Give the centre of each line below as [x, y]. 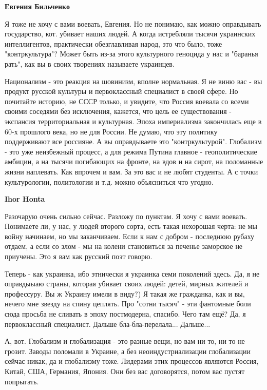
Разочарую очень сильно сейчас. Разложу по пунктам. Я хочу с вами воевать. [126, 216]
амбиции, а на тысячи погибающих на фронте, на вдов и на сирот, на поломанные [134, 161]
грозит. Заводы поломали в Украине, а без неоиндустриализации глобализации [128, 351]
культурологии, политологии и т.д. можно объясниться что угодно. [109, 181]
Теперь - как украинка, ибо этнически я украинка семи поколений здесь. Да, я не [132, 273]
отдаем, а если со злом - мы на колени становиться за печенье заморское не [124, 246]
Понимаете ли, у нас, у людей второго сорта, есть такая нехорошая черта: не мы [131, 226]
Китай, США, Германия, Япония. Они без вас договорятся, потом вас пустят [125, 371]
